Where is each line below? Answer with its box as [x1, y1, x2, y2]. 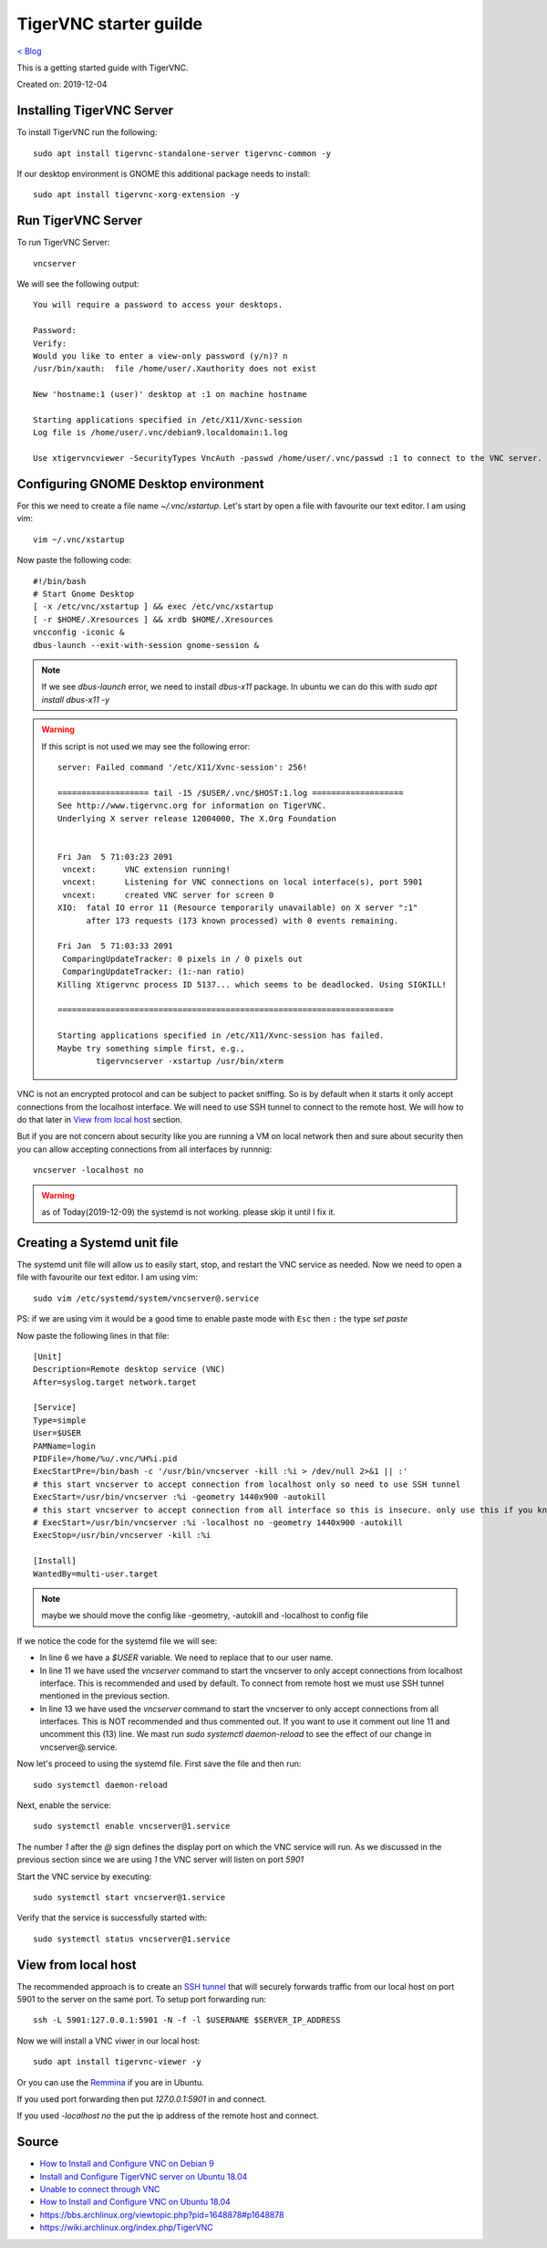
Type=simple [33, 1415, 87, 1426]
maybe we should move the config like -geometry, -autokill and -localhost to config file [41, 1610, 369, 1621]
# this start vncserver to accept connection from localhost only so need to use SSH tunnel [33, 1479, 461, 1490]
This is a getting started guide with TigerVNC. [16, 62, 189, 73]
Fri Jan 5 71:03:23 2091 [57, 852, 173, 862]
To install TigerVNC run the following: [16, 127, 158, 138]
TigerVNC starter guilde [16, 14, 203, 34]
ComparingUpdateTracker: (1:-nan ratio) [62, 967, 245, 977]
